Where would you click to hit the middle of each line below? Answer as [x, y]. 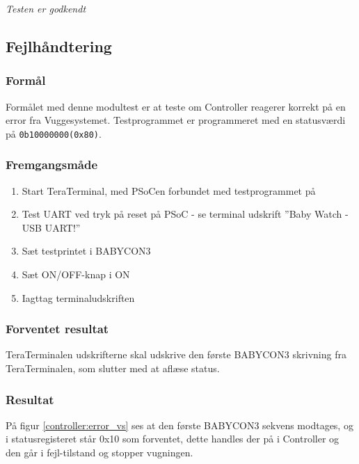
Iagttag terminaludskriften [78, 297]
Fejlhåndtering [59, 46]
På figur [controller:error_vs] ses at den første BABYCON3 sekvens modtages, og [179, 425]
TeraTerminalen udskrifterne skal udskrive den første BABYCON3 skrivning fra [176, 354]
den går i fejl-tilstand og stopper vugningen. [99, 453]
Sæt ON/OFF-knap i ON [76, 274]
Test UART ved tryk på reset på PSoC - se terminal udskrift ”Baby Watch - [185, 214]
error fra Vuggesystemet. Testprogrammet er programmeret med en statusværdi [176, 120]
